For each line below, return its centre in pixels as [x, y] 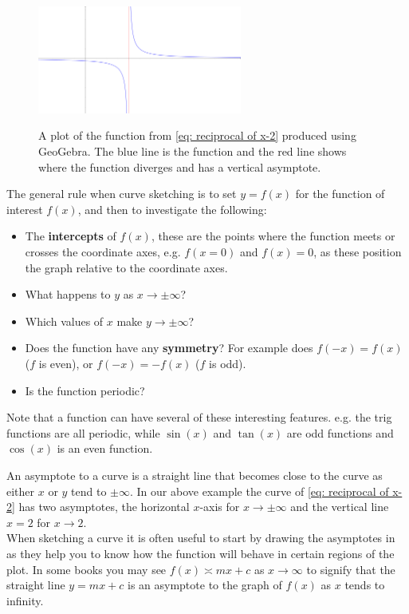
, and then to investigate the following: [172, 209]
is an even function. [105, 448]
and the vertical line [340, 507]
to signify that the [351, 569]
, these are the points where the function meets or [273, 236]
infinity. [25, 600]
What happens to [68, 294]
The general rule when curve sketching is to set [122, 194]
